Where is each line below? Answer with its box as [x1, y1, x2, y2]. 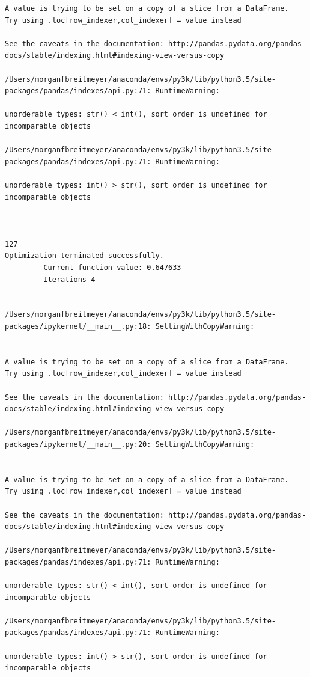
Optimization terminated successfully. [5, 251, 164, 260]
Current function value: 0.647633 [43, 263, 181, 272]
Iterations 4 [43, 275, 96, 284]
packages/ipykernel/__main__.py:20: [5, 440, 151, 449]
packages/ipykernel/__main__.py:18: [5, 322, 151, 331]
